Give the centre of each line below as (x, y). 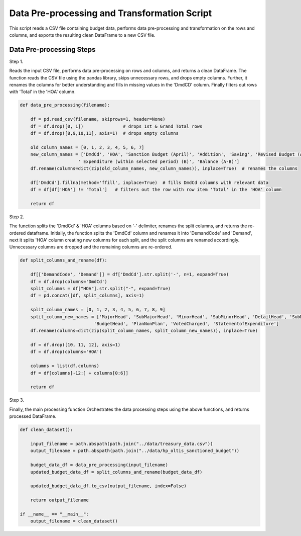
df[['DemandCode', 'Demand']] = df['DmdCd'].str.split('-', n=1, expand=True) (130, 275)
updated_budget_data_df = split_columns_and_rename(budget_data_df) (116, 472)
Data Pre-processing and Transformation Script (111, 13)
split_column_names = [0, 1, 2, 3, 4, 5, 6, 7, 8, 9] (98, 310)
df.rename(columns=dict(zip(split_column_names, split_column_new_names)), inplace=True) (144, 331)
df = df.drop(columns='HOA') (66, 352)
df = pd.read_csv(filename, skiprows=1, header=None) (98, 119)
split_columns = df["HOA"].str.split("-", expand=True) (101, 288)
